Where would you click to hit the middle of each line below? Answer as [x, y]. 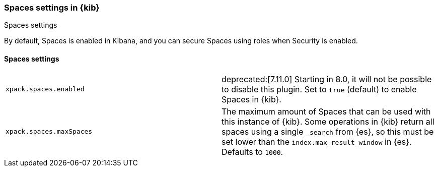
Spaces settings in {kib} [52, 8]
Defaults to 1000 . [252, 152]
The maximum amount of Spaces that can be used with [326, 111]
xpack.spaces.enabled [45, 89]
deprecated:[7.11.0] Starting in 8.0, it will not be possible [327, 79]
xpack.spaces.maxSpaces [49, 132]
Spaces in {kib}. [251, 99]
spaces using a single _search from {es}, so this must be [328, 131]
